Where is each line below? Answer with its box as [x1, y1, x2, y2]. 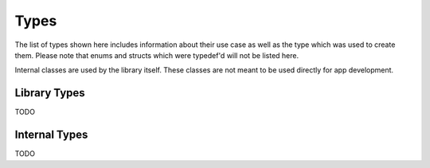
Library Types [14, 86, 85, 100]
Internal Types [14, 128, 88, 142]
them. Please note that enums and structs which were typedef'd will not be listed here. [14, 50, 299, 60]
